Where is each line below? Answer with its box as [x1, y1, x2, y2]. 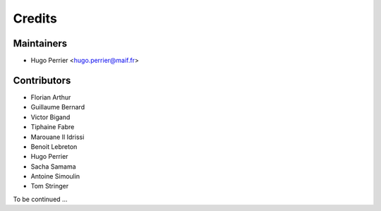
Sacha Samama [30, 162, 77, 171]
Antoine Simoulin [30, 172, 80, 181]
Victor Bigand [30, 113, 71, 121]
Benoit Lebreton [30, 142, 78, 151]
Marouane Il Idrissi [30, 133, 85, 141]
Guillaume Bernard [30, 103, 85, 111]
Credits [13, 11, 58, 26]
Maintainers [13, 37, 68, 49]
